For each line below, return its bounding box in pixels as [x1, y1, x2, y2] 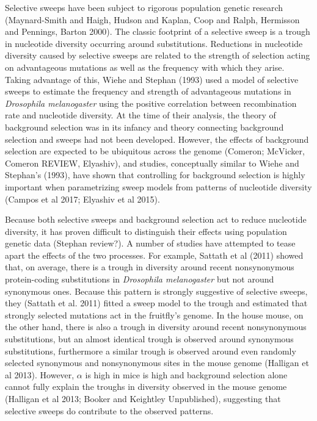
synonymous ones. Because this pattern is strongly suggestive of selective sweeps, [5, 284, 308, 297]
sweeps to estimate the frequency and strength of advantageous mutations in [5, 85, 291, 98]
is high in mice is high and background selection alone [85, 368, 288, 381]
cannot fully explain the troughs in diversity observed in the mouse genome [5, 380, 287, 393]
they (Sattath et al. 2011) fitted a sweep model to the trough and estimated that [5, 297, 308, 309]
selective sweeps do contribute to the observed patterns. [5, 404, 214, 417]
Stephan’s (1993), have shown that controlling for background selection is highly [5, 168, 305, 181]
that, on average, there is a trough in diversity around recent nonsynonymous [5, 261, 294, 273]
